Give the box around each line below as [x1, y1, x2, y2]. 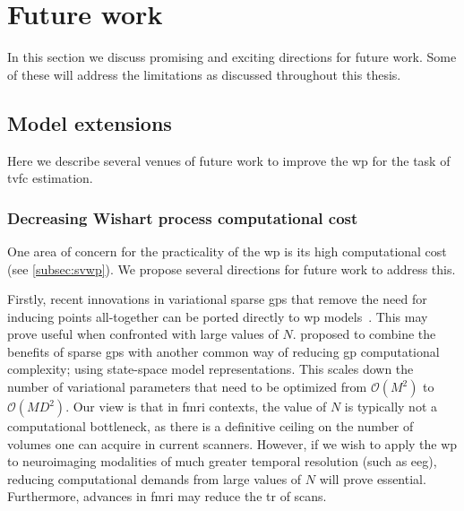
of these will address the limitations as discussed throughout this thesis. [7, 65, 401, 83]
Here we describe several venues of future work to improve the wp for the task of [7, 151, 451, 169]
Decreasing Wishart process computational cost [7, 206, 358, 229]
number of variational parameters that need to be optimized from [7, 377, 367, 396]
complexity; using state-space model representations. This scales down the [7, 359, 414, 378]
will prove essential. [319, 469, 426, 488]
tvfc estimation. [7, 169, 93, 187]
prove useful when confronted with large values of [7, 325, 279, 343]
